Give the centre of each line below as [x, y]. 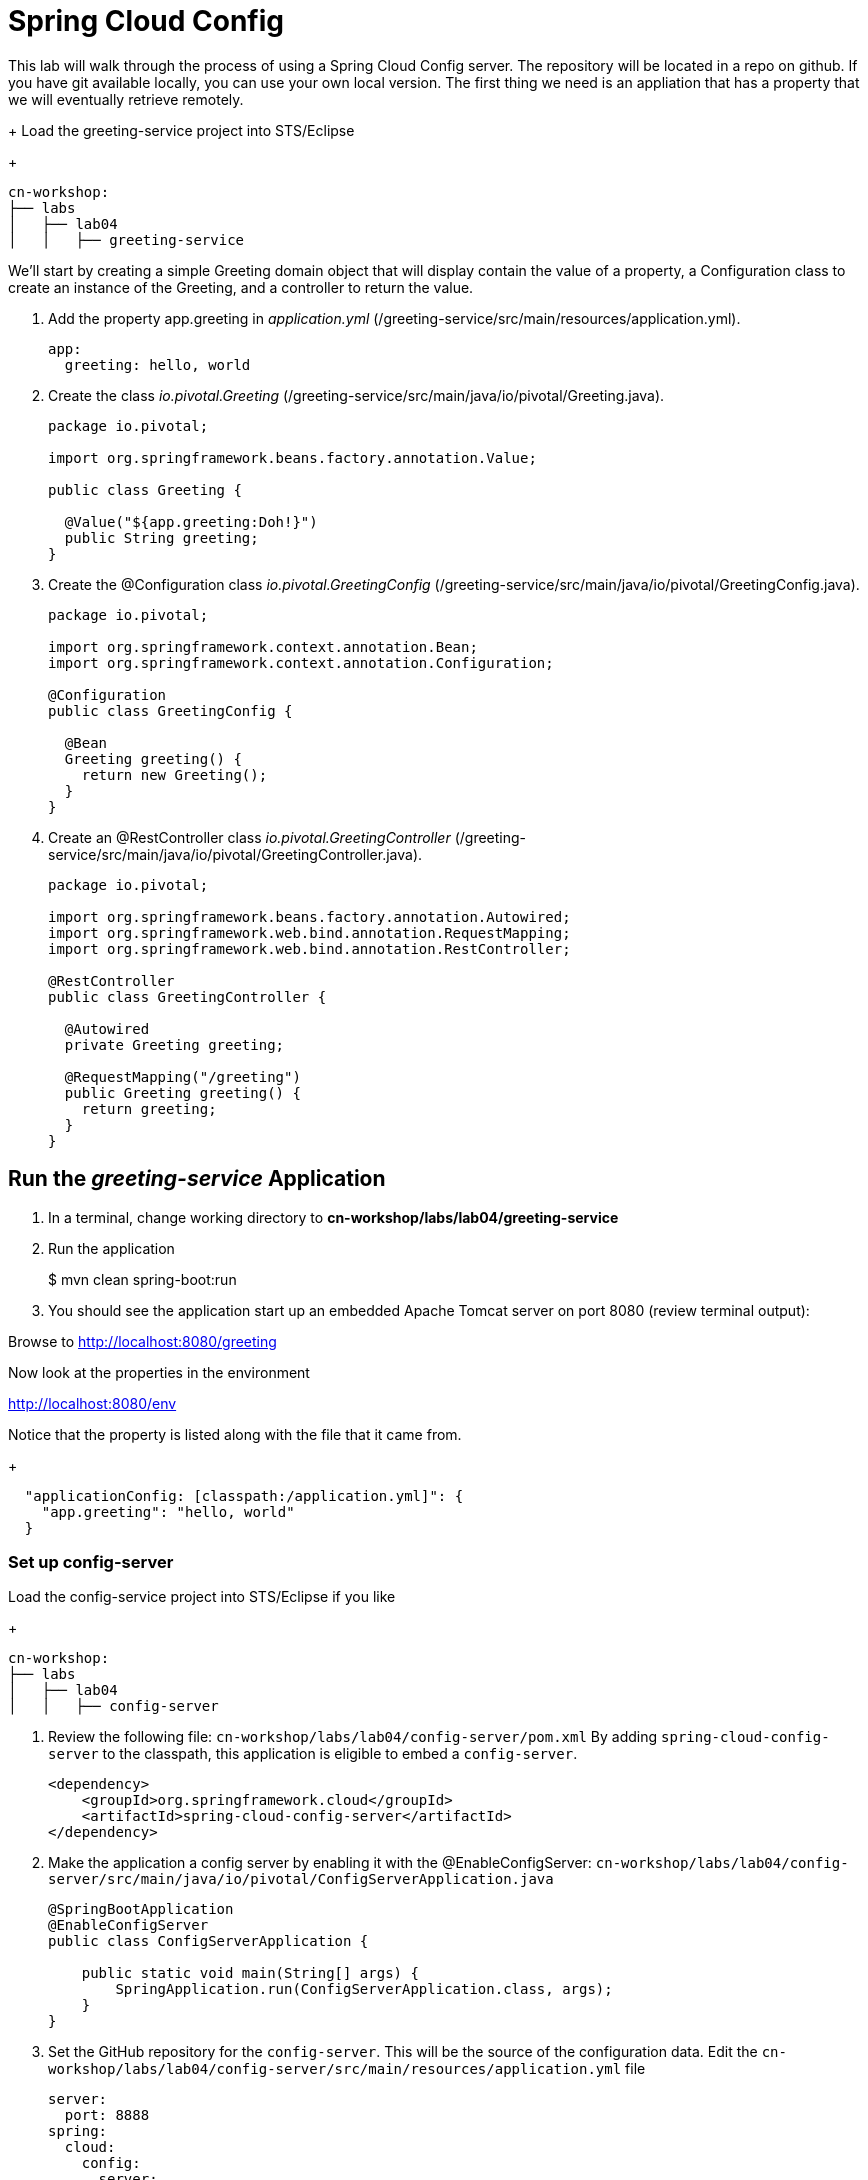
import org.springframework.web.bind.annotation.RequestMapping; [309, 932]
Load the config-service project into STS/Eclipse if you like [202, 1597]
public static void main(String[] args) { [250, 1973]
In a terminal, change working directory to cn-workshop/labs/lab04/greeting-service [333, 1217]
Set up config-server [91, 1561]
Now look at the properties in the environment [159, 1372]
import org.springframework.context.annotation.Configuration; [301, 662]
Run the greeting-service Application [197, 1179]
